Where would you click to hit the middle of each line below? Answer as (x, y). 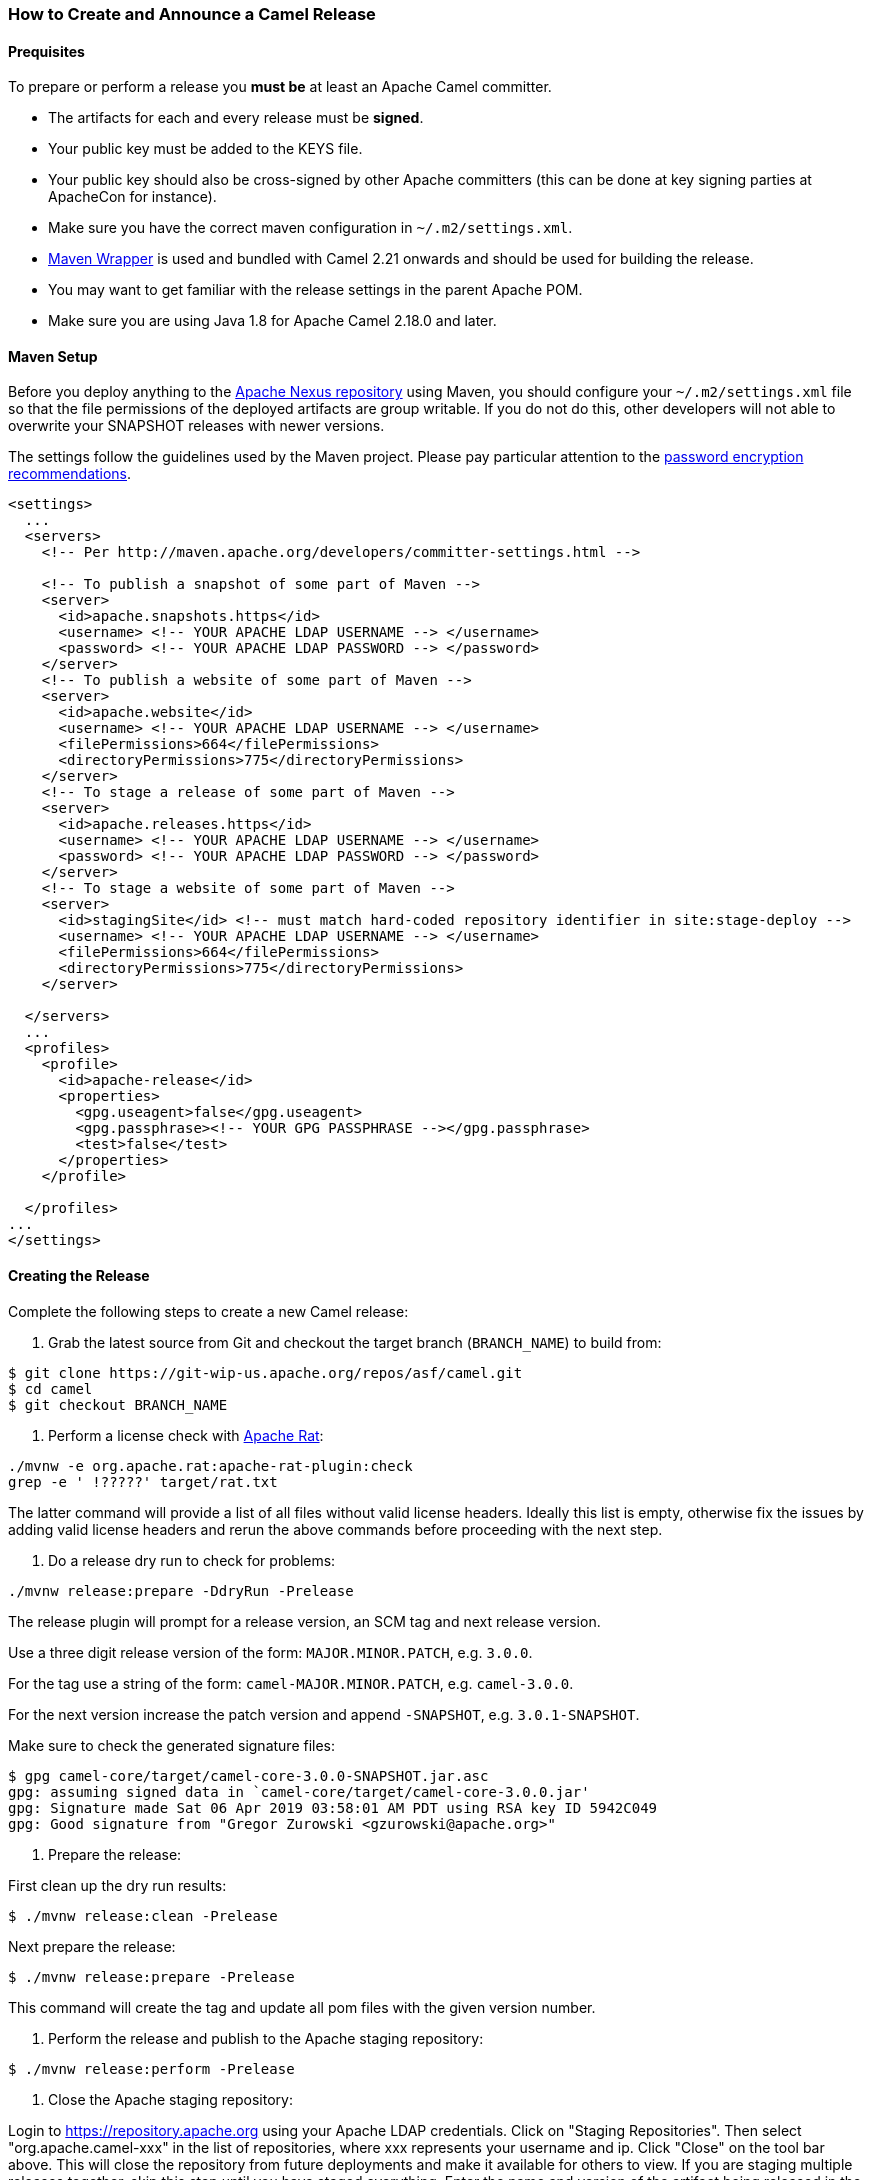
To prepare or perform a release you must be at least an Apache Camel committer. (280, 87)
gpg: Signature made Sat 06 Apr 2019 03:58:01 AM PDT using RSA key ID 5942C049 (333, 1807)
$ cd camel (50, 1388)
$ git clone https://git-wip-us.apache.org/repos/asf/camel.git (265, 1372)
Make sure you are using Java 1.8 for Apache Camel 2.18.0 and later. (272, 321)
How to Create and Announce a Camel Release (192, 14)
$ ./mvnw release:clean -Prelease (143, 1915)
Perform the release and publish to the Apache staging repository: (266, 2038)
